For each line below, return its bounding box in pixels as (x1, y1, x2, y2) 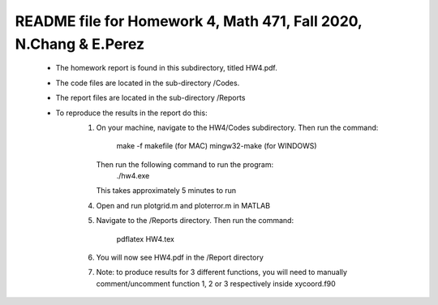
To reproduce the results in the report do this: (55, 108, 208, 118)
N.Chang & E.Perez (15, 35, 145, 53)
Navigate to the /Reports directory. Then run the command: (96, 216, 294, 226)
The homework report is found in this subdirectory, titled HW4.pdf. (55, 63, 277, 73)
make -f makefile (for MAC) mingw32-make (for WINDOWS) (116, 141, 317, 151)
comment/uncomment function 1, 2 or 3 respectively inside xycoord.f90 (96, 278, 336, 288)
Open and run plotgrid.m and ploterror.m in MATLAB (96, 200, 271, 210)
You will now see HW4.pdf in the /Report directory (96, 252, 264, 263)
